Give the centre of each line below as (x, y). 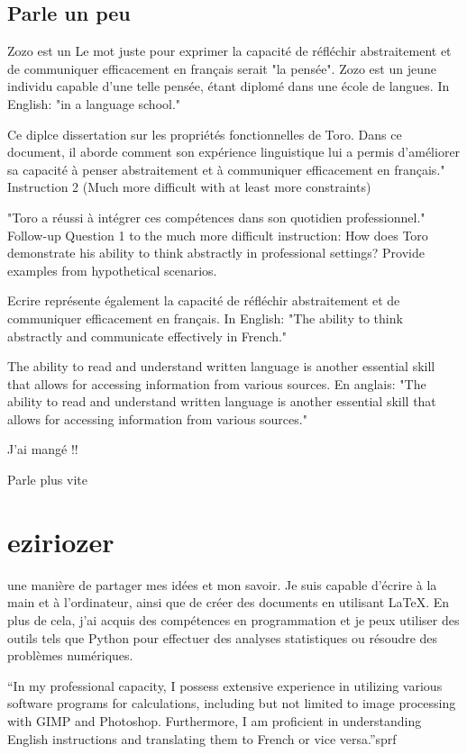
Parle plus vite (47, 480)
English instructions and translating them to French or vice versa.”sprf (202, 738)
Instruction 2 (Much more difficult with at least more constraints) (189, 187)
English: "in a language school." (94, 103)
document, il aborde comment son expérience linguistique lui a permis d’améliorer (234, 152)
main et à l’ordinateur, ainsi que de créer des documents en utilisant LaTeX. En (229, 602)
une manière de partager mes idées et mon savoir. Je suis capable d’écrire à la (222, 584)
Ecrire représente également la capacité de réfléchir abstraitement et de (204, 300)
